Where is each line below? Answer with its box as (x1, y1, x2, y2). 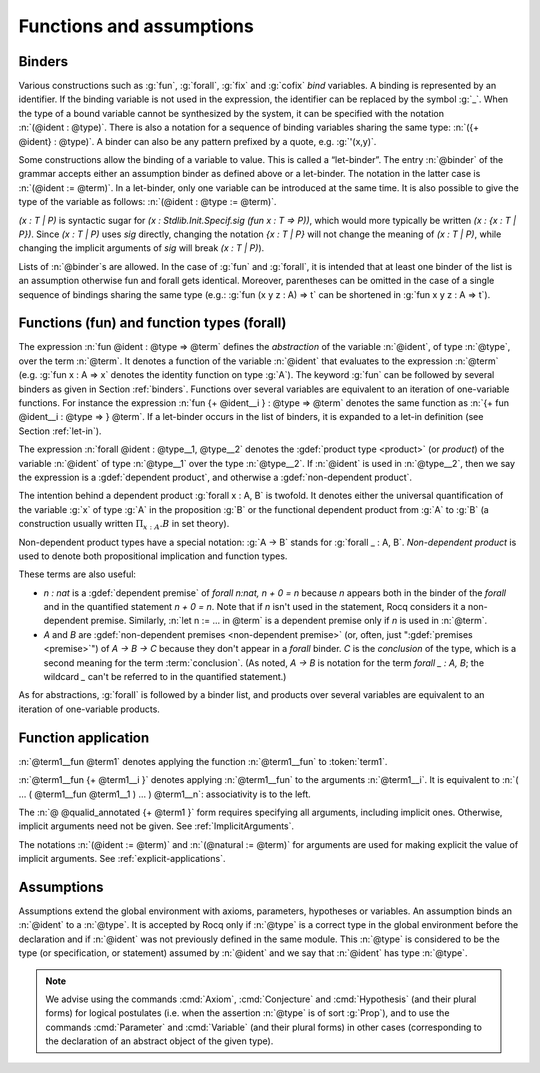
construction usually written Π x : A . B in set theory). (18, 518, 230, 532)
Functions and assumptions (18, 15, 254, 37)
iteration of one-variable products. (18, 703, 160, 715)
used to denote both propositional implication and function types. (18, 550, 288, 562)
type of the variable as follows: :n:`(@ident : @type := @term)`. (18, 196, 277, 208)
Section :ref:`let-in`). (18, 425, 102, 437)
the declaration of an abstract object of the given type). (45, 1035, 274, 1047)
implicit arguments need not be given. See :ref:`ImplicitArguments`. (18, 820, 295, 832)
